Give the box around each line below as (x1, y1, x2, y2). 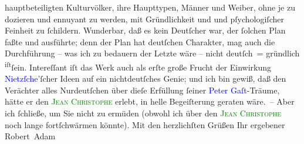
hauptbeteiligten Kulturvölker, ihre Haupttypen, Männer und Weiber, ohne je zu (5, 1, 295, 13)
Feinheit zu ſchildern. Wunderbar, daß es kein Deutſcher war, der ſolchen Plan (5, 24, 286, 36)
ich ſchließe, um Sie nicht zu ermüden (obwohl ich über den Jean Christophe (5, 107, 282, 119)
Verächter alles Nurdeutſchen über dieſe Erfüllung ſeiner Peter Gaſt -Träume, (5, 83, 280, 96)
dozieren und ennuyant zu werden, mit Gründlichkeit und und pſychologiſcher (5, 12, 284, 25)
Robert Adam (5, 130, 56, 142)
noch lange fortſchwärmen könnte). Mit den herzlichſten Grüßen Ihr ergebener (5, 118, 285, 130)
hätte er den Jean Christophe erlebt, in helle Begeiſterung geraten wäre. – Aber (5, 95, 295, 108)
